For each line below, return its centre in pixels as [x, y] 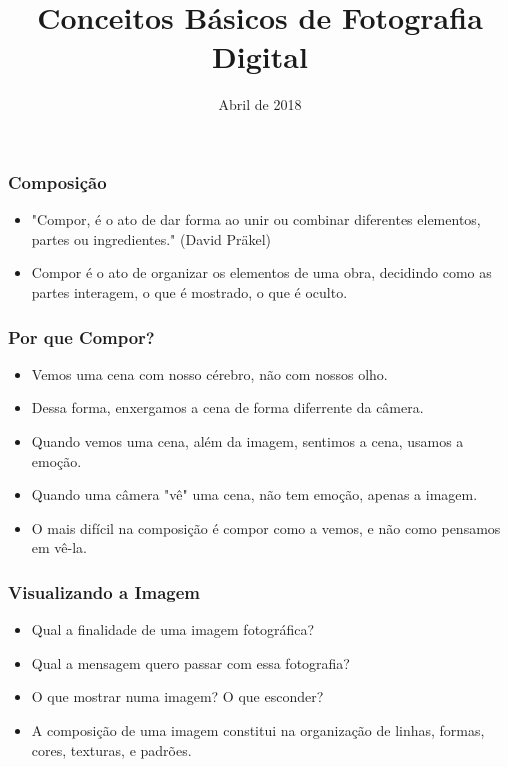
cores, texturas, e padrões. [111, 749]
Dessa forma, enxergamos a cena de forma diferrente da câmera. [227, 407]
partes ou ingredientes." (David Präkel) [151, 238]
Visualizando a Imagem [104, 591]
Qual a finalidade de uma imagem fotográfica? [173, 629]
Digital [260, 56]
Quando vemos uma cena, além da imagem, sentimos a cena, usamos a [247, 440]
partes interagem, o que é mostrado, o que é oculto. [189, 291]
